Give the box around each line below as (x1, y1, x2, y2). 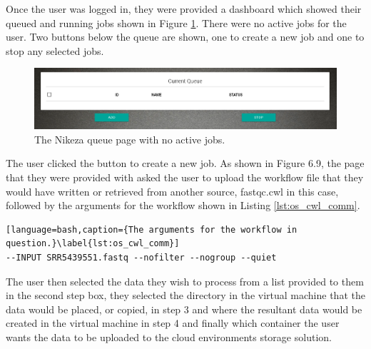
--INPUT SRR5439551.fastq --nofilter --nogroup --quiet (6, 252, 277, 263)
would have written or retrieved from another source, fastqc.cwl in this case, (6, 183, 339, 198)
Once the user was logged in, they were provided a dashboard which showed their (6, 1, 362, 16)
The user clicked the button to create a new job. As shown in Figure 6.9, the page (6, 156, 365, 171)
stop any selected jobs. (6, 43, 104, 58)
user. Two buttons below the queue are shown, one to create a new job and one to (6, 29, 365, 44)
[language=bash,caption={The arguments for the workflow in (6, 224, 298, 235)
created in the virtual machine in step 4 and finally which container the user (6, 315, 340, 330)
